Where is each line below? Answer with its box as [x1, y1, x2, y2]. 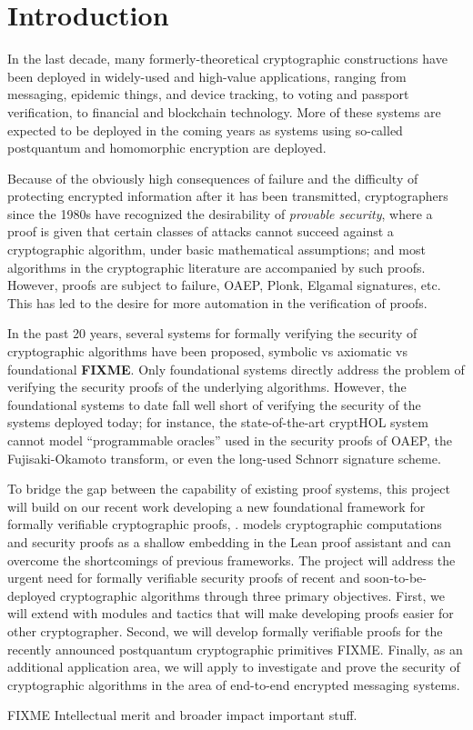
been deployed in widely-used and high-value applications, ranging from [7, 66, 407, 85]
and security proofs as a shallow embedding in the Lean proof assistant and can [7, 532, 451, 551]
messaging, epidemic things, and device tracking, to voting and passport [7, 85, 409, 104]
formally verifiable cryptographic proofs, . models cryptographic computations [7, 515, 442, 534]
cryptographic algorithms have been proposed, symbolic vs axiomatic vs [7, 342, 408, 361]
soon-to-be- [364, 568, 427, 587]
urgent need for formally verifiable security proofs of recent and [7, 568, 360, 587]
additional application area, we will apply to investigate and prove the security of [7, 657, 460, 676]
